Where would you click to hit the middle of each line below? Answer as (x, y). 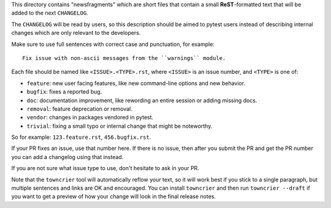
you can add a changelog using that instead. (67, 157)
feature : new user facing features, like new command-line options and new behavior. (136, 83)
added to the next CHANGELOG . (50, 13)
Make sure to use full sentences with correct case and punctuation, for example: (113, 44)
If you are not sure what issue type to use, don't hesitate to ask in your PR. (105, 168)
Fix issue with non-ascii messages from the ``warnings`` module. (124, 58)
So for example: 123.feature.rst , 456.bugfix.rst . (81, 137)
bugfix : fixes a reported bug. (64, 92)
